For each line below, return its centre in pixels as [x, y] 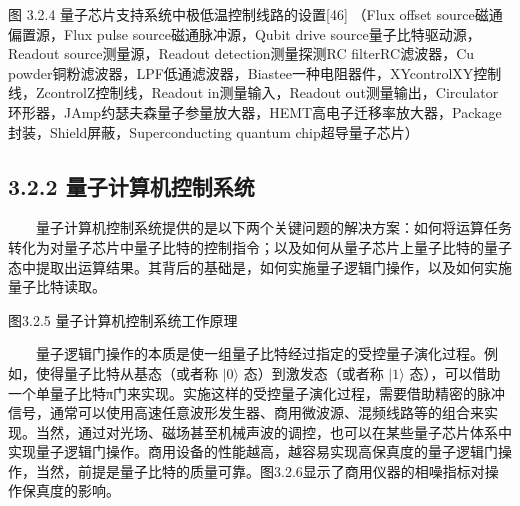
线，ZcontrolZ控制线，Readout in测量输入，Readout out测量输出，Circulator [253, 92]
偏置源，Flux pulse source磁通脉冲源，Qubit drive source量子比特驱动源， [244, 33]
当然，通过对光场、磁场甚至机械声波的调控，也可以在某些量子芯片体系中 [273, 431]
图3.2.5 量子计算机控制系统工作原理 [123, 319]
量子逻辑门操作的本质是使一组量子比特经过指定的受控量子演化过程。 [260, 353]
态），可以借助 [455, 372]
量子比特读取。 [57, 286]
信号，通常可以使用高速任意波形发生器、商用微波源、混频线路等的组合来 [246, 412]
